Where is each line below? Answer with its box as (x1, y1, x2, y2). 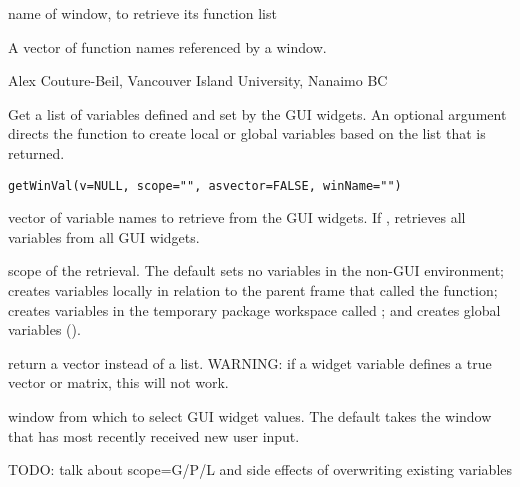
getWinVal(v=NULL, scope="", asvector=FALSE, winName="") (8, 178, 402, 193)
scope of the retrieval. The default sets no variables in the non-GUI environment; (8, 260, 504, 281)
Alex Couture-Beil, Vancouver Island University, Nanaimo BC (8, 70, 388, 91)
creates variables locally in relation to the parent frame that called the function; (8, 280, 498, 300)
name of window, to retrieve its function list (8, 3, 277, 23)
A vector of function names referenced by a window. (8, 36, 327, 57)
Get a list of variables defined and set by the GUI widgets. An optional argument (8, 103, 507, 124)
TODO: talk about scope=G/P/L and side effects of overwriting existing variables (8, 459, 513, 480)
